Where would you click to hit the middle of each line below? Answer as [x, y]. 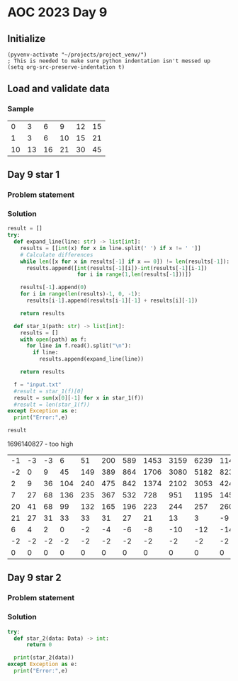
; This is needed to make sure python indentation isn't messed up [109, 61]
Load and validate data [58, 89]
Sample [21, 109]
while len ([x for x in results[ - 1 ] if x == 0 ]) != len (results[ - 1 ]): [125, 261]
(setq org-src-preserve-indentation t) [66, 67]
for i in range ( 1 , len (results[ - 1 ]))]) [134, 275]
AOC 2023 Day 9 [57, 12]
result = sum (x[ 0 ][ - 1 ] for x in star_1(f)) [79, 398]
